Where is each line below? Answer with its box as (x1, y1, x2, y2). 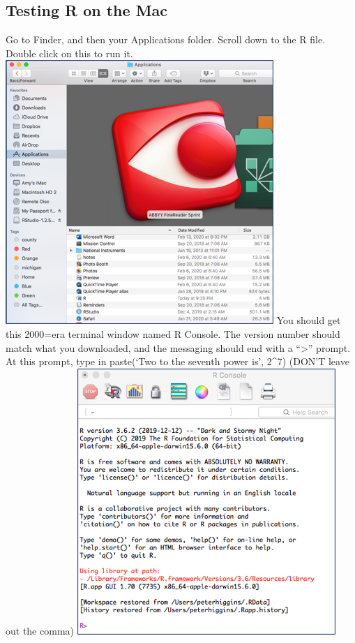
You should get (276, 313, 341, 327)
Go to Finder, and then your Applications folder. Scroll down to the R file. (6, 32, 326, 47)
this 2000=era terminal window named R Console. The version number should (6, 326, 340, 341)
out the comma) (6, 623, 74, 637)
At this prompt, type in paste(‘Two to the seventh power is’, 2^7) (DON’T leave (6, 354, 349, 369)
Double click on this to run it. (6, 45, 133, 60)
